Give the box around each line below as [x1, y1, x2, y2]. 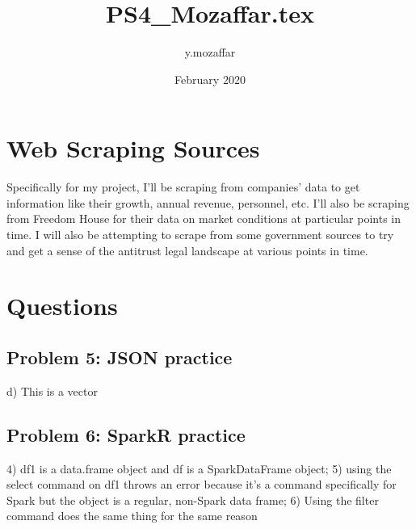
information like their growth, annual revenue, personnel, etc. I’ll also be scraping [6, 194, 410, 211]
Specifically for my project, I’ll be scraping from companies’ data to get [6, 178, 360, 195]
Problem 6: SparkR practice [6, 422, 246, 447]
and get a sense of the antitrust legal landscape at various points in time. [6, 241, 368, 258]
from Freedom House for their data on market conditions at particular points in [6, 210, 401, 227]
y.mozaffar [184, 44, 236, 61]
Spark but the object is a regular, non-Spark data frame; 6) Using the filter [6, 491, 379, 508]
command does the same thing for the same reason [6, 507, 258, 524]
